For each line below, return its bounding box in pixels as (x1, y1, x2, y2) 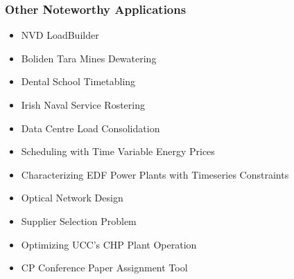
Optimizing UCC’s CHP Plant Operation (21, 237, 197, 251)
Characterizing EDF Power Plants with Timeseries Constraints (21, 167, 289, 181)
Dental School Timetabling (21, 74, 136, 89)
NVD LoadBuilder (21, 28, 99, 42)
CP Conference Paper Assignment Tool (21, 260, 188, 275)
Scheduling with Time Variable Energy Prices (21, 144, 215, 159)
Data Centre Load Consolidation (21, 120, 160, 135)
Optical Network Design (21, 190, 123, 205)
